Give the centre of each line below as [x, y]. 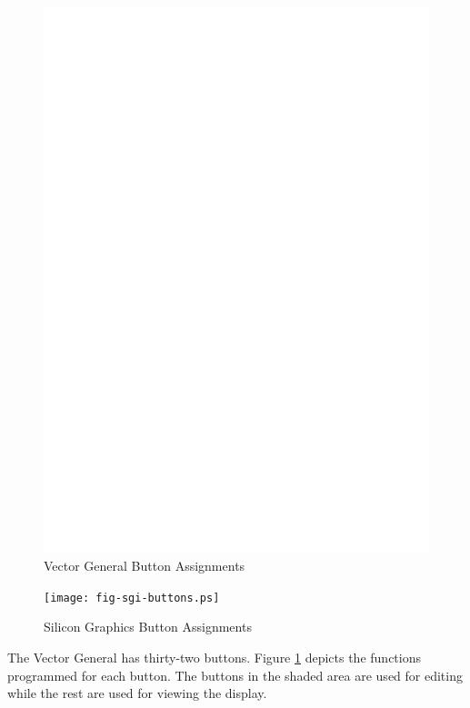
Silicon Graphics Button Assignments [148, 627]
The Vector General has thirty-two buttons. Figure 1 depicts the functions [214, 657]
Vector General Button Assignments [145, 566]
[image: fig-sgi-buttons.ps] [132, 598]
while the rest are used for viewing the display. [137, 693]
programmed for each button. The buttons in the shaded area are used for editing [235, 675]
